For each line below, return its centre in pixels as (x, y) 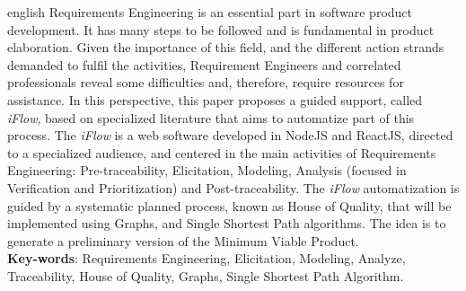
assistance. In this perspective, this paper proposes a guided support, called (215, 99)
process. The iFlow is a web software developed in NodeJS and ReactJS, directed (230, 135)
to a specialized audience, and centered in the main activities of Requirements (222, 152)
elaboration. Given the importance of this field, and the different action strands (226, 47)
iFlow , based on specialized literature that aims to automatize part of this (211, 117)
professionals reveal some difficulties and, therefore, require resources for (206, 82)
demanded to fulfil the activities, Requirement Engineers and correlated (204, 64)
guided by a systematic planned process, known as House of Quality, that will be (229, 205)
